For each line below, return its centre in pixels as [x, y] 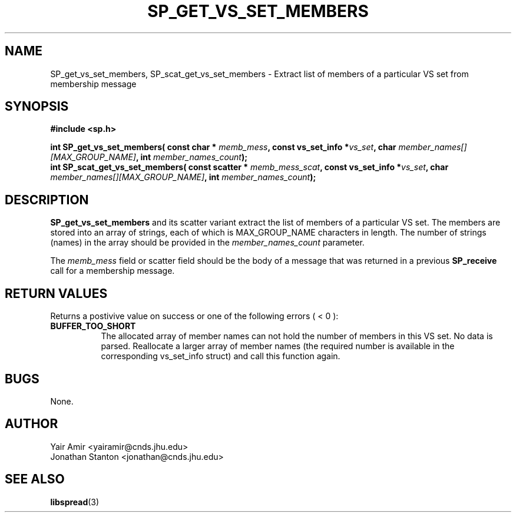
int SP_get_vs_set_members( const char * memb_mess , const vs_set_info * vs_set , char [223, 147]
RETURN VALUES [56, 293]
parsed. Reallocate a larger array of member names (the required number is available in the [278, 346]
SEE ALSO [35, 479]
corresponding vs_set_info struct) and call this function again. [221, 356]
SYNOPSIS [37, 107]
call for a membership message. [113, 271]
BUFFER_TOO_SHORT [93, 326]
